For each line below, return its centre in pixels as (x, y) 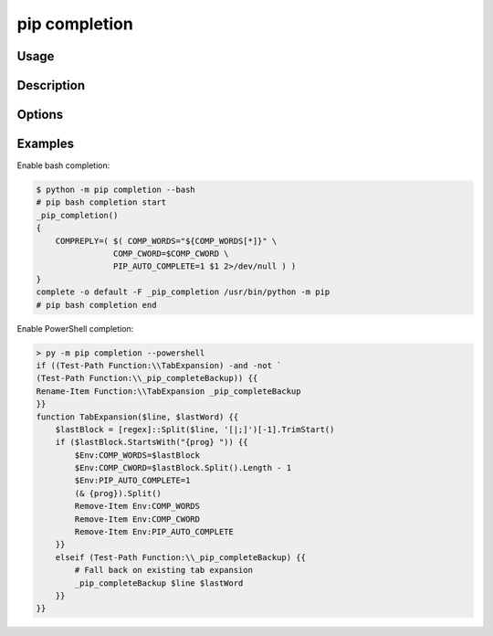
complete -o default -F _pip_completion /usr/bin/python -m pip (183, 292)
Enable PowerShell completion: (75, 328)
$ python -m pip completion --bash (115, 190)
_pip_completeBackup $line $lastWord (159, 583)
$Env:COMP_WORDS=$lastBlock (137, 455)
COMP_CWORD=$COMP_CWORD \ (171, 254)
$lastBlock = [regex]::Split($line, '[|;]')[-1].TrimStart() (195, 429)
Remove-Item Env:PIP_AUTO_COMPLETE (154, 532)
